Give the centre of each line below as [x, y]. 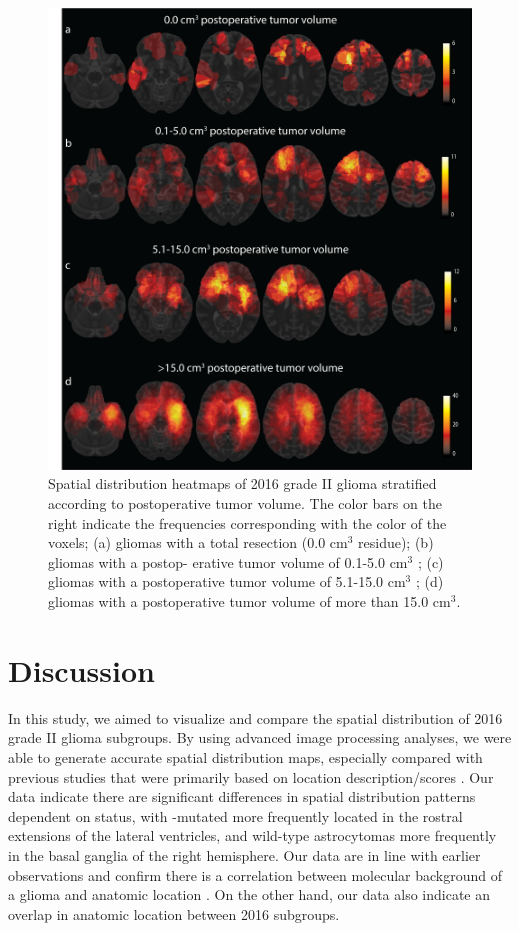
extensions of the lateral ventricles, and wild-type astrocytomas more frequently [252, 835]
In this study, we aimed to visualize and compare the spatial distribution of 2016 [255, 717]
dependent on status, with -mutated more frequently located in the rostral [235, 815]
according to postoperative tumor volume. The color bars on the [245, 503]
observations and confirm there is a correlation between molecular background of [255, 874]
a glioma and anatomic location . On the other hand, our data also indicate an [249, 894]
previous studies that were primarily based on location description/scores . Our [251, 776]
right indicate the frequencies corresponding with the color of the [247, 522]
